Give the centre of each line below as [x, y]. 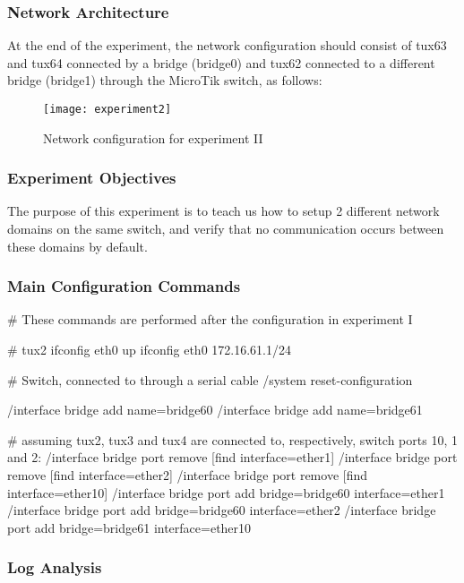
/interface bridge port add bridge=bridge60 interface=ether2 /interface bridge [222, 510]
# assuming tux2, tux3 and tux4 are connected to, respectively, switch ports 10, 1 [232, 439]
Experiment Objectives [92, 178]
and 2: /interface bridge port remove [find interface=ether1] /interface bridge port [232, 457]
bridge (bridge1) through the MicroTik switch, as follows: [165, 80]
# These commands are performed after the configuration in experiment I [210, 319]
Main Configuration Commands [124, 286]
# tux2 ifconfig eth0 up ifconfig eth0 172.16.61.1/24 [149, 350]
